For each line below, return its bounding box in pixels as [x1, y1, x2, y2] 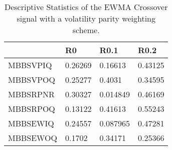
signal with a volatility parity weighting [17, 13, 155, 24]
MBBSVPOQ [8, 74, 56, 85]
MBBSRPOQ [8, 103, 55, 114]
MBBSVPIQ [8, 59, 52, 71]
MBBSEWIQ [8, 117, 54, 129]
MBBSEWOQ [8, 132, 58, 143]
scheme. [72, 24, 100, 36]
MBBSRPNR [8, 88, 55, 100]
